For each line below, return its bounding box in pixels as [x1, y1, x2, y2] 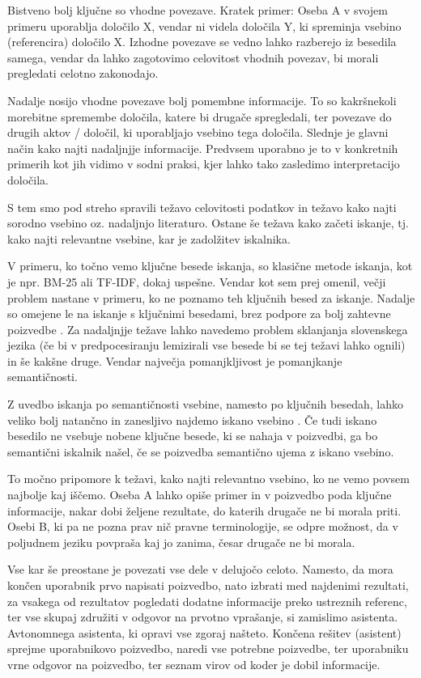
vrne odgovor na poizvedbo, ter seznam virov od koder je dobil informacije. [7, 655, 381, 672]
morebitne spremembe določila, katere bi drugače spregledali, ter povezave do [7, 108, 392, 125]
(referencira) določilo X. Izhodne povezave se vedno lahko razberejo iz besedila [7, 33, 397, 50]
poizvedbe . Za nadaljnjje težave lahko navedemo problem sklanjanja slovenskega [7, 320, 408, 337]
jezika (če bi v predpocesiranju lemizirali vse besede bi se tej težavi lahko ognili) [7, 337, 406, 354]
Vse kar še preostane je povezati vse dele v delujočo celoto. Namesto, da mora [7, 561, 393, 578]
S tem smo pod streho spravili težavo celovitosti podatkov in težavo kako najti [7, 198, 397, 215]
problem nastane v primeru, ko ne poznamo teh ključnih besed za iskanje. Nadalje [7, 289, 415, 306]
